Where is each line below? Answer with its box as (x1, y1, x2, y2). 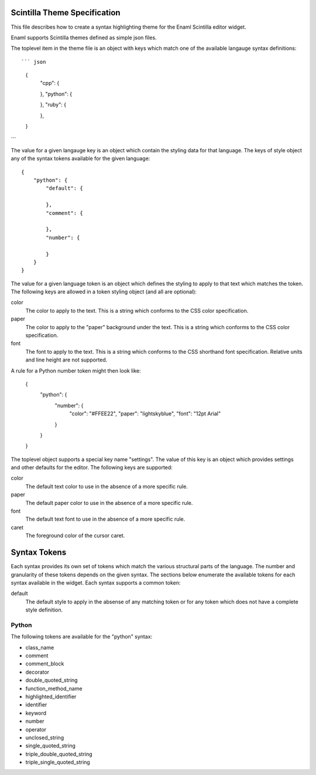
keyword (25, 709, 47, 716)
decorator (25, 668, 50, 675)
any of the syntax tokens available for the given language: (11, 155, 150, 162)
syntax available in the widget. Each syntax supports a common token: (11, 579, 181, 586)
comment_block (25, 660, 64, 667)
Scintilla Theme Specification (11, 8, 121, 18)
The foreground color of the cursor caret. (25, 532, 125, 539)
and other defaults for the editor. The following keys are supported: (11, 464, 173, 471)
